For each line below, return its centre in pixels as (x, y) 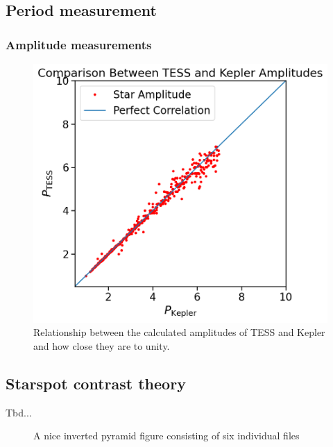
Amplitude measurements (79, 44)
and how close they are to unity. (102, 345)
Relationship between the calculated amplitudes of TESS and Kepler (179, 332)
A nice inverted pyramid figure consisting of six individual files (166, 436)
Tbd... (19, 412)
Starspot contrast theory (96, 383)
